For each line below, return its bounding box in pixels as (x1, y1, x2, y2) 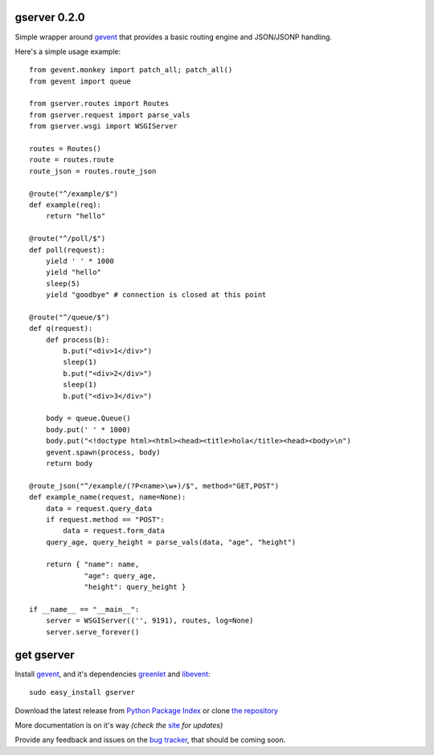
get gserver (14, 647, 76, 662)
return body (45, 459, 93, 467)
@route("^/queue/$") (29, 312, 110, 321)
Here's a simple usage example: (14, 47, 121, 56)
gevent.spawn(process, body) (45, 447, 161, 457)
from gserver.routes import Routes (29, 99, 170, 108)
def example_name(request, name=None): (29, 492, 186, 502)
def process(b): (45, 335, 110, 345)
